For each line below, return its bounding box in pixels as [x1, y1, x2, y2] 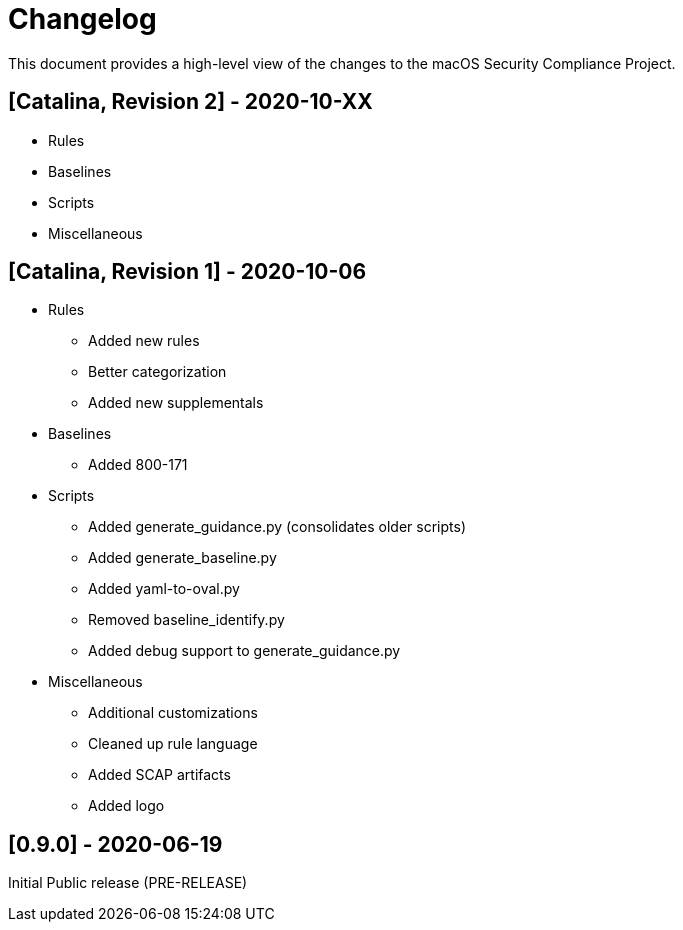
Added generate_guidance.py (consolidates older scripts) [88, 518, 467, 536]
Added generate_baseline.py [88, 549, 277, 567]
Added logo [88, 797, 165, 815]
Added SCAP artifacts [88, 766, 231, 784]
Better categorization [88, 363, 227, 381]
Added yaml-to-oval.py [88, 580, 240, 598]
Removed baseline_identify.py [88, 611, 285, 629]
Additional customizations [88, 704, 258, 722]
